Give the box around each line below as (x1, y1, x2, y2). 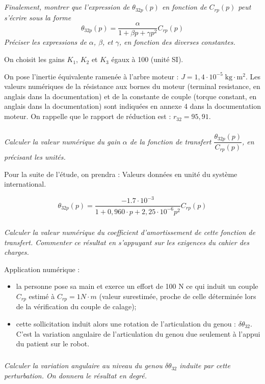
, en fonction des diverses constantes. (119, 37, 235, 47)
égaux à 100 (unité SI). (111, 54, 183, 65)
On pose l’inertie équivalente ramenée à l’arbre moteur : (4, 71, 179, 81)
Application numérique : (4, 263, 80, 274)
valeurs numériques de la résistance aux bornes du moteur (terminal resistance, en (4, 81, 260, 92)
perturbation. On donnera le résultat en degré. (4, 370, 147, 380)
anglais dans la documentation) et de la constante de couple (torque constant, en (4, 91, 257, 101)
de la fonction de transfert (129, 136, 211, 146)
